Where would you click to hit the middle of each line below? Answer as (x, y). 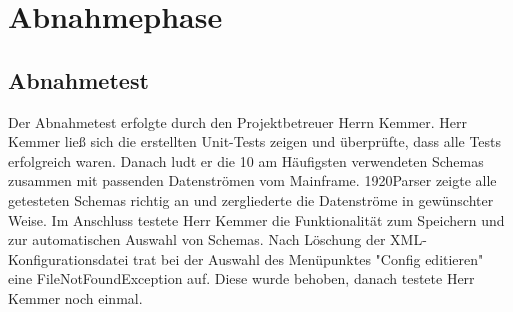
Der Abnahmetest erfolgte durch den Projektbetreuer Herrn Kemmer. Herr (238, 121)
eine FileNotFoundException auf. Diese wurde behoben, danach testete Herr (241, 278)
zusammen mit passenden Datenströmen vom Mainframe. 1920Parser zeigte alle (252, 180)
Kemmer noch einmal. (75, 297)
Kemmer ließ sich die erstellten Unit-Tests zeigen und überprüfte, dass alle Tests (255, 141)
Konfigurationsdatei (68, 258)
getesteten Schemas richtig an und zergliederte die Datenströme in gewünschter (251, 199)
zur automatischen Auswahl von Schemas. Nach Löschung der (197, 239)
